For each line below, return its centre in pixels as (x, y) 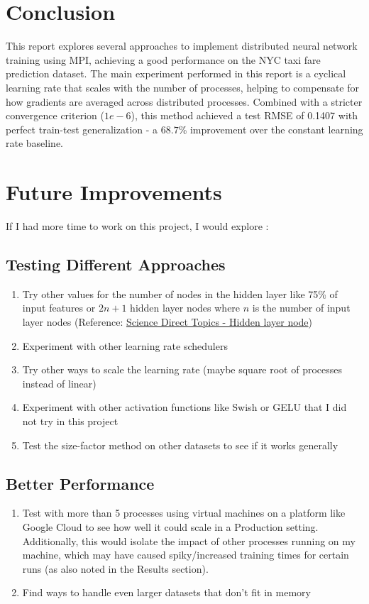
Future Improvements (114, 192)
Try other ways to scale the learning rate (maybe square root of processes (182, 369)
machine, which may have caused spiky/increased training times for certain (186, 555)
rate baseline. (35, 143)
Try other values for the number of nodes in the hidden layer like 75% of (180, 293)
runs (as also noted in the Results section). (115, 568)
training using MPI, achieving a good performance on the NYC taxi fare (163, 59)
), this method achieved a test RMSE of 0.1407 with (244, 115)
